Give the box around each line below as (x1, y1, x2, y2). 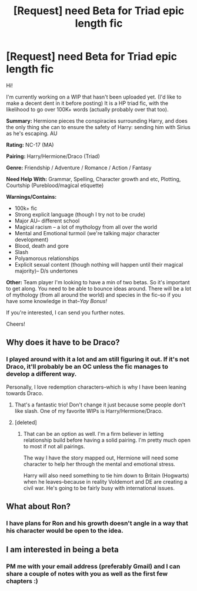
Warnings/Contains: (6, 193, 57, 200)
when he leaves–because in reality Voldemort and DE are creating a (23, 478, 188, 485)
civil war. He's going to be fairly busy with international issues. (23, 484, 175, 491)
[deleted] (14, 419, 37, 426)
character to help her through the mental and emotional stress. (23, 460, 175, 467)
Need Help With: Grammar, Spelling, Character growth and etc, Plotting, (6, 175, 181, 182)
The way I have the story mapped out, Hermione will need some (23, 454, 179, 461)
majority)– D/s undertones (14, 267, 78, 274)
